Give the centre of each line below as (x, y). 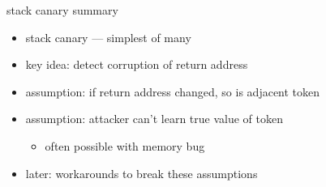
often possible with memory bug (125, 145)
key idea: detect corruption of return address (137, 64)
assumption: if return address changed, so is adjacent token (173, 91)
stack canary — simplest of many (108, 37)
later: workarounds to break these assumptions (142, 173)
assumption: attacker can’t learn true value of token (154, 119)
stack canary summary (62, 10)
